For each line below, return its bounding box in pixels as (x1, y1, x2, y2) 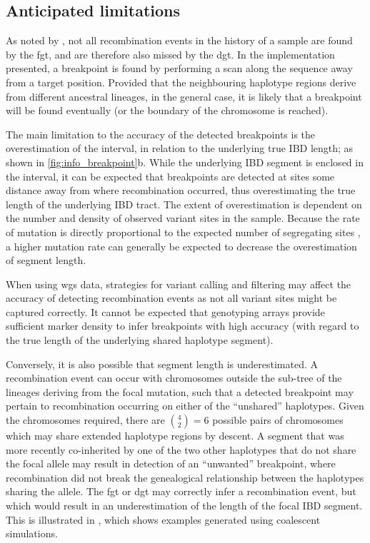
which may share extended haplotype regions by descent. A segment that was (6, 428, 344, 443)
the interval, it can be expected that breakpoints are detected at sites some (6, 168, 335, 183)
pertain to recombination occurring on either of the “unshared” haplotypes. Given (6, 398, 364, 413)
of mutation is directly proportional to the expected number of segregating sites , (6, 224, 361, 239)
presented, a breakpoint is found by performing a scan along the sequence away (6, 61, 353, 76)
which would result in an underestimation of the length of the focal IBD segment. (6, 498, 363, 513)
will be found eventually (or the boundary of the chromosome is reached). (6, 103, 329, 118)
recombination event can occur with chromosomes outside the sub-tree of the (6, 370, 342, 385)
